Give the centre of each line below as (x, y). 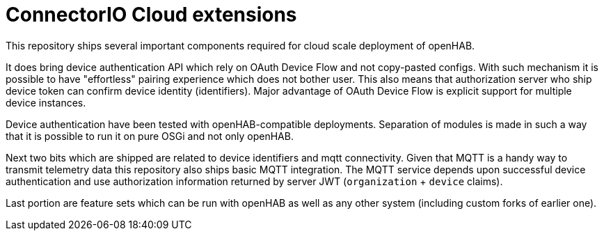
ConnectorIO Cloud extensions (151, 15)
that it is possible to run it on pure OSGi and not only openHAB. (150, 136)
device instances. (46, 102)
